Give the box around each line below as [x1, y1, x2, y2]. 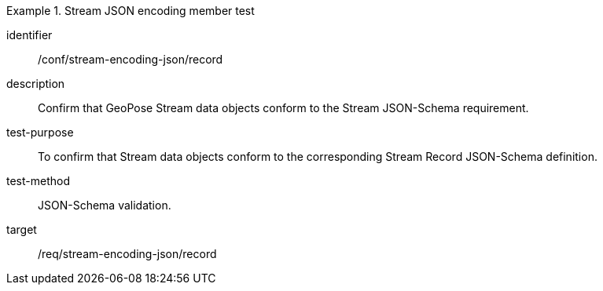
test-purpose [6, 125, 74, 139]
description [6, 77, 65, 90]
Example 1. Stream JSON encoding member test [6, 4, 255, 17]
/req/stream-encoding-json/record [38, 247, 217, 260]
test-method [6, 174, 70, 187]
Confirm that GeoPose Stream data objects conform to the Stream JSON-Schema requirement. [38, 101, 529, 115]
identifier [6, 28, 53, 42]
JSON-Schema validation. [38, 198, 171, 212]
